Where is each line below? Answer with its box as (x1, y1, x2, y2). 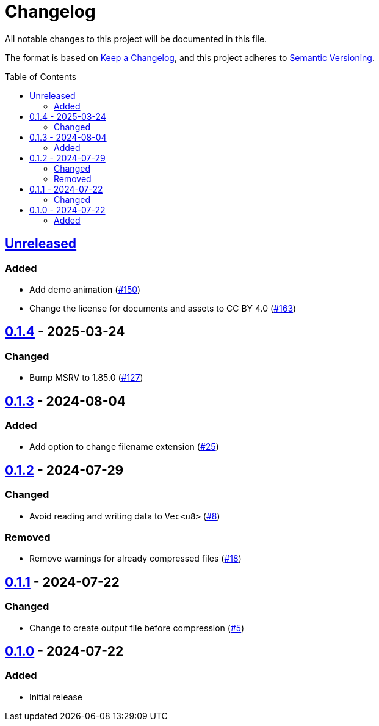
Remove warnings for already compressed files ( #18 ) (29, 553, 242, 564)
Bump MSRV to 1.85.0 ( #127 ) (29, 372, 143, 383)
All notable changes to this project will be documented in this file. (5, 33, 267, 44)
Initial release (29, 691, 82, 702)
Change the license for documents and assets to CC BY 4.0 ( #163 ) (29, 302, 297, 313)
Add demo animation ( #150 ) (29, 284, 141, 295)
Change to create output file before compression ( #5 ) (29, 622, 245, 633)
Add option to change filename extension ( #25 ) (29, 441, 219, 452)
